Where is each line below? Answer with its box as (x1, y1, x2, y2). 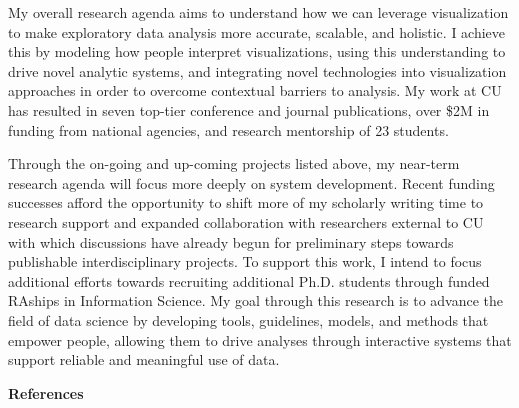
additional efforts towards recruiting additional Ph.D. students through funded (8, 270, 490, 291)
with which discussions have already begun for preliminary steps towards (8, 231, 454, 252)
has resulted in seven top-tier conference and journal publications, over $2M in (8, 99, 490, 120)
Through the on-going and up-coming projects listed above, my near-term (8, 153, 460, 174)
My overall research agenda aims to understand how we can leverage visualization (8, 2, 509, 22)
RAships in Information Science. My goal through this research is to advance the (8, 290, 504, 311)
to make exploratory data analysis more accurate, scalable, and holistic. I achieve (8, 21, 506, 42)
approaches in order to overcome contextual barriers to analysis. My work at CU (8, 80, 502, 101)
